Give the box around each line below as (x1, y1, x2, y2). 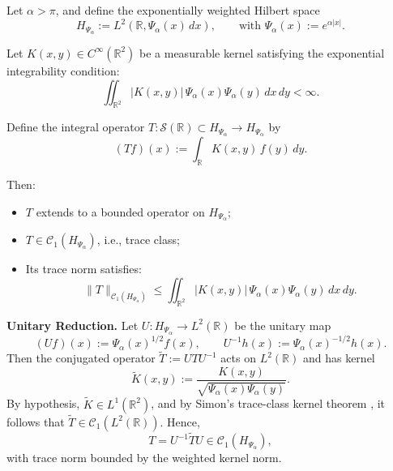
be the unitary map (234, 316, 331, 333)
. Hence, (160, 413, 200, 430)
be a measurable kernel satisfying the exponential (139, 44, 385, 61)
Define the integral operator (6, 118, 145, 135)
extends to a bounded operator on (36, 203, 205, 220)
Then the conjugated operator (6, 349, 156, 366)
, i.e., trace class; (96, 231, 180, 248)
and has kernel (302, 349, 375, 366)
